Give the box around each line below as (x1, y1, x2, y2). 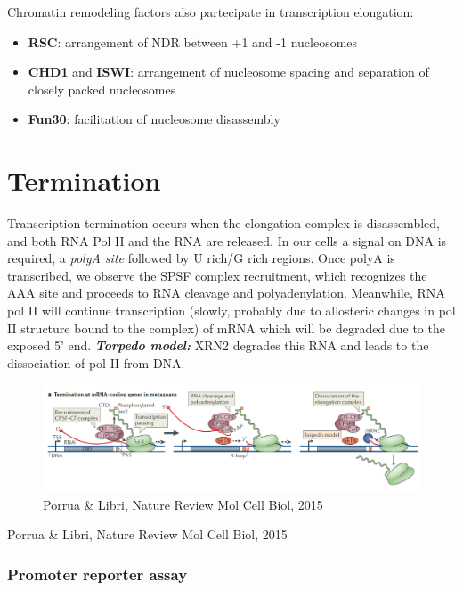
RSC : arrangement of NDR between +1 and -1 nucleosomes (28, 32, 358, 51)
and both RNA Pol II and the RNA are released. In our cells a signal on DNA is (7, 231, 447, 250)
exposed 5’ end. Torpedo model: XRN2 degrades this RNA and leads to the (7, 336, 429, 355)
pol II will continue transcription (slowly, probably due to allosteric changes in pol (7, 301, 456, 320)
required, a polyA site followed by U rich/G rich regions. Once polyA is (7, 249, 395, 267)
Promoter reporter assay (7, 562, 188, 585)
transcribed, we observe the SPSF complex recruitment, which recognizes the (7, 266, 427, 284)
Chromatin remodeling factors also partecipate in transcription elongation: (7, 3, 414, 20)
